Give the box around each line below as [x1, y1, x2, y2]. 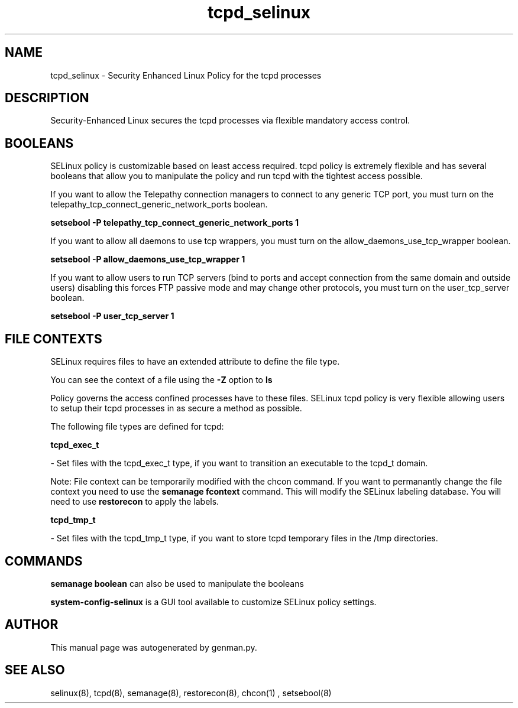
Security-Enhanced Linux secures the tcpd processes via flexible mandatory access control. [50, 115, 410, 126]
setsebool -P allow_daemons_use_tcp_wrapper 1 [50, 254, 245, 265]
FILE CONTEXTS [5, 331, 102, 346]
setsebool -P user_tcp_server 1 [50, 311, 174, 321]
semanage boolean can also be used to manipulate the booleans [50, 578, 304, 589]
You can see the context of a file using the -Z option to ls [50, 375, 273, 385]
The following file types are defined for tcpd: [50, 421, 224, 432]
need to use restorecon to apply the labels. [50, 496, 219, 507]
